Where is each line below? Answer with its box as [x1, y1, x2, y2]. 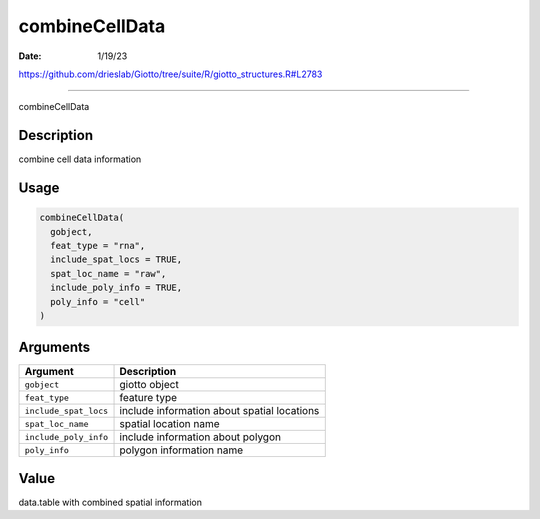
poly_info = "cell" [50, 296, 146, 307]
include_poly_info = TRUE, [50, 282, 183, 294]
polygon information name [119, 443, 244, 457]
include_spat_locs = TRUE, [50, 254, 183, 265]
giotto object [119, 378, 179, 392]
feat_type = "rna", [50, 240, 146, 252]
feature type [119, 391, 178, 405]
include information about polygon [119, 430, 282, 444]
